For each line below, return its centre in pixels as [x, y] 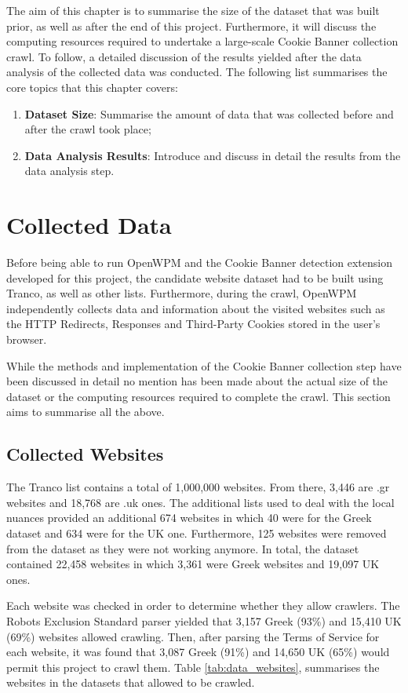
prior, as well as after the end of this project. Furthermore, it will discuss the [191, 26]
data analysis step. [69, 171]
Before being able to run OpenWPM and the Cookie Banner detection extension [199, 263]
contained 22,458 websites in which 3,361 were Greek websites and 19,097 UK [193, 564]
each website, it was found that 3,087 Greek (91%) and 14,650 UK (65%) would [198, 652]
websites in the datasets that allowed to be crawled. [131, 682]
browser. [27, 339]
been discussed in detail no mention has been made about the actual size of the [197, 381]
